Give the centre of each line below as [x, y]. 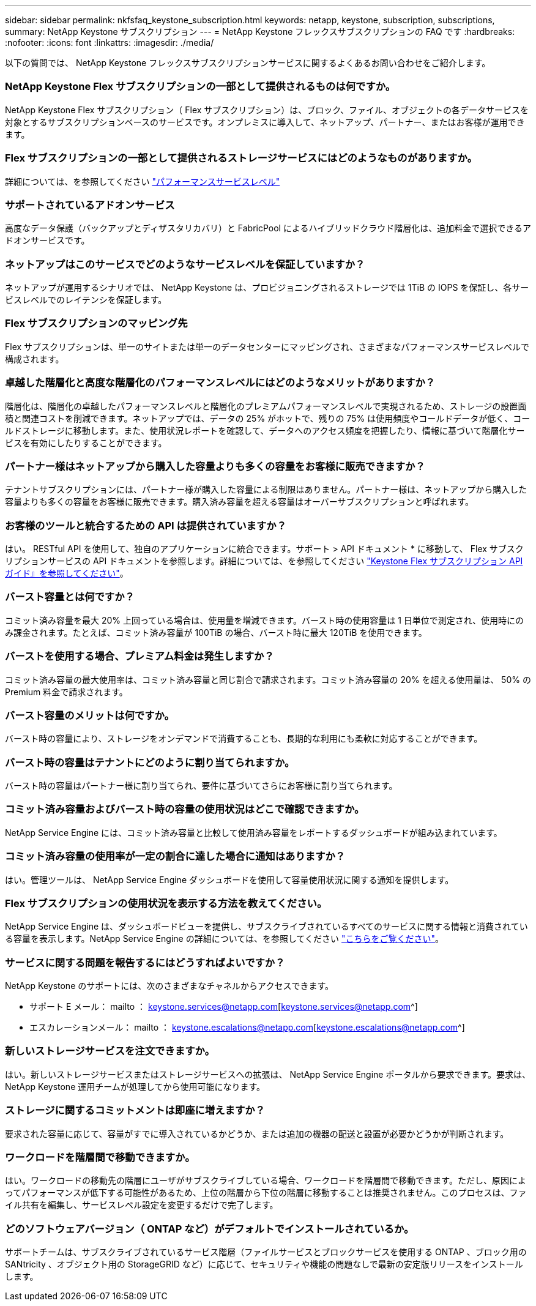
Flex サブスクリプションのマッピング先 [96, 323]
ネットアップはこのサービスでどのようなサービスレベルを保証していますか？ [185, 264]
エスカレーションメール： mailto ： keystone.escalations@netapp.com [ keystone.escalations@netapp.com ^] [247, 1027]
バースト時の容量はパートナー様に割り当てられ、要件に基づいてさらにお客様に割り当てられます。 [201, 785]
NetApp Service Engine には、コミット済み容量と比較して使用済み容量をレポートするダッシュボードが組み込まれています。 [254, 832]
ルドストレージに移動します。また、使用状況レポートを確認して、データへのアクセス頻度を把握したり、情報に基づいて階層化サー [265, 430]
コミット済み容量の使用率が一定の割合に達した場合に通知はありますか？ [175, 856]
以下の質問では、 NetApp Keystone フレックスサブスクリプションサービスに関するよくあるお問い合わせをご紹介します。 [248, 63]
